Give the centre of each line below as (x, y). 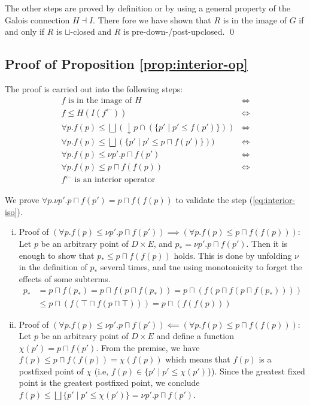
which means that (198, 359)
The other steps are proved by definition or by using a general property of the (148, 8)
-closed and (91, 31)
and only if (25, 31)
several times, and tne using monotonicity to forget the (201, 267)
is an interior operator (115, 180)
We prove (22, 200)
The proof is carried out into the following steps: (94, 88)
